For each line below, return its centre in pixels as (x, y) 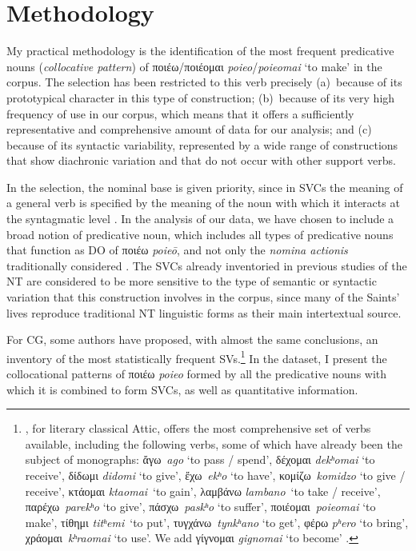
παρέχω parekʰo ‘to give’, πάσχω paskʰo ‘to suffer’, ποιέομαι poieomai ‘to (200, 507)
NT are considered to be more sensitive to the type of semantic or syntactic (192, 281)
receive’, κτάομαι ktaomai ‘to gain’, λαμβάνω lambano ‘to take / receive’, (203, 491)
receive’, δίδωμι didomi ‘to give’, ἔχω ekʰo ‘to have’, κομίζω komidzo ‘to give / (215, 475)
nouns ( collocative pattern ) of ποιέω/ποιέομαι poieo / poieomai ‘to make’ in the (194, 66)
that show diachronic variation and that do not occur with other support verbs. (202, 160)
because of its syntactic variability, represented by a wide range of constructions (202, 144)
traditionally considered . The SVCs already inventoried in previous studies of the (207, 265)
